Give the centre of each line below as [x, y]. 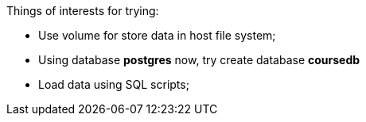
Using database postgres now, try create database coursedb [199, 60]
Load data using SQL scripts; [114, 84]
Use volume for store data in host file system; [157, 35]
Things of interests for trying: [83, 11]
